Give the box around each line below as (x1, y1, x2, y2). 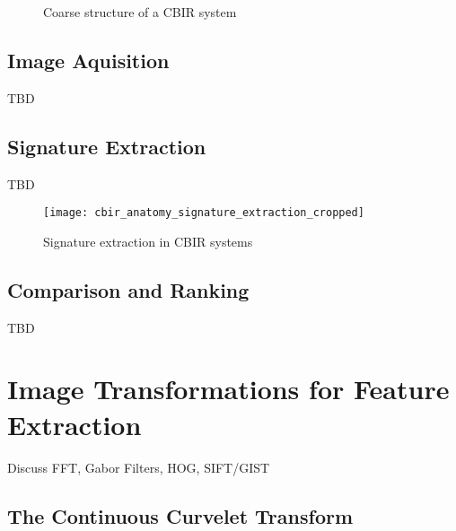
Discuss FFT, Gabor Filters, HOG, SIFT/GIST (7, 457, 270, 476)
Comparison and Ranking (7, 275, 250, 303)
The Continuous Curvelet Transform (7, 501, 354, 529)
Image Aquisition (7, 46, 170, 74)
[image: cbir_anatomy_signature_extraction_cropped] (43, 206, 364, 220)
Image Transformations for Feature (7, 370, 450, 407)
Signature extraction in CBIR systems (43, 231, 253, 250)
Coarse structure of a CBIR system (43, 3, 237, 21)
